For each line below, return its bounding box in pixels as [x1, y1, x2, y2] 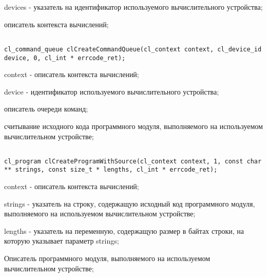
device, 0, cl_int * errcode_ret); [4, 54, 126, 62]
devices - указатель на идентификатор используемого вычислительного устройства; [4, 2, 263, 12]
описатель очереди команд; [4, 103, 88, 114]
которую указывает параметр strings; [4, 235, 119, 246]
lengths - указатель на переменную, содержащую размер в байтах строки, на [4, 225, 244, 236]
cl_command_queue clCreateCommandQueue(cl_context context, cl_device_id [4, 45, 262, 53]
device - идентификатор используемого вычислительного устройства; [4, 86, 219, 97]
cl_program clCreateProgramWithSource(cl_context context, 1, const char [4, 157, 262, 165]
